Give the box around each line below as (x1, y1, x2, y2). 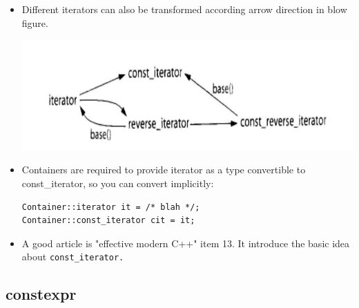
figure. (21, 15, 48, 30)
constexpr (6, 283, 77, 305)
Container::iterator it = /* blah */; (21, 202, 200, 212)
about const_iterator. (21, 249, 124, 264)
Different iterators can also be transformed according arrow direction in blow (21, 2, 347, 16)
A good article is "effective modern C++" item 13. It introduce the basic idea (21, 235, 350, 250)
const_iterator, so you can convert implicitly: (21, 175, 214, 190)
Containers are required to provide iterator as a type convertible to (21, 162, 306, 177)
